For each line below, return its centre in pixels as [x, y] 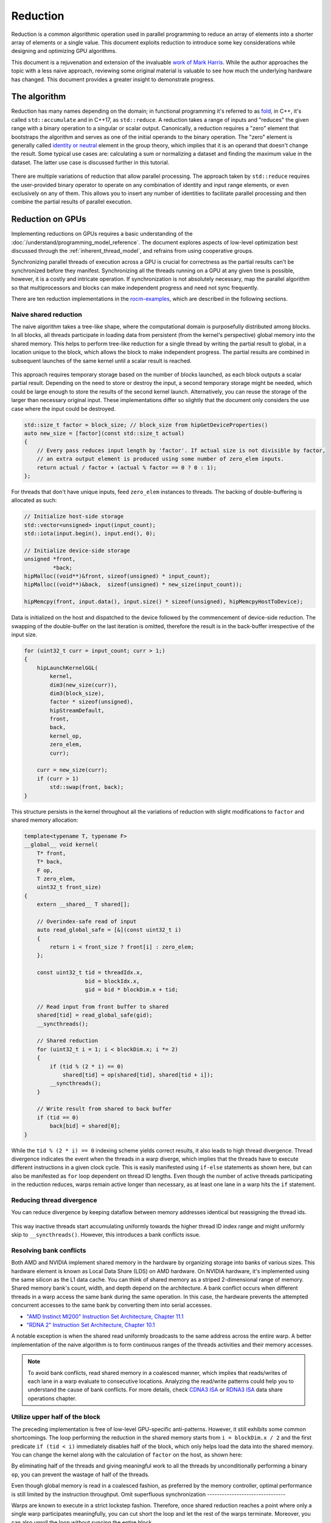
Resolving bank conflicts [49, 1250]
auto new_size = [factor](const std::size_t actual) [104, 433]
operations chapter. [52, 1398]
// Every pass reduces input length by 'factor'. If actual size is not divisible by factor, [181, 450]
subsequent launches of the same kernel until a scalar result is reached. [101, 361]
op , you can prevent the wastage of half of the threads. [80, 1474]
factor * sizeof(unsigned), [92, 702]
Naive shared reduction [47, 314]
